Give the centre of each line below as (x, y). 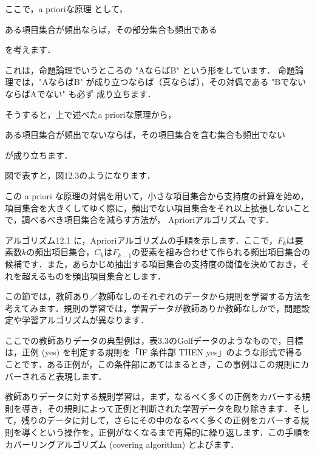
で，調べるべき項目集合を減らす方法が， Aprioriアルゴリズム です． (139, 220)
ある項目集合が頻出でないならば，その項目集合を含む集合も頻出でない (145, 135)
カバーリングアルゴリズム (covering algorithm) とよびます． (122, 444)
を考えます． (30, 50)
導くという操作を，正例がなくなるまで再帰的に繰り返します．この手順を (166, 432)
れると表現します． (68, 376)
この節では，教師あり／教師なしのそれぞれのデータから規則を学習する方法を (158, 296)
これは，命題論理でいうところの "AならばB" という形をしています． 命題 (150, 70)
